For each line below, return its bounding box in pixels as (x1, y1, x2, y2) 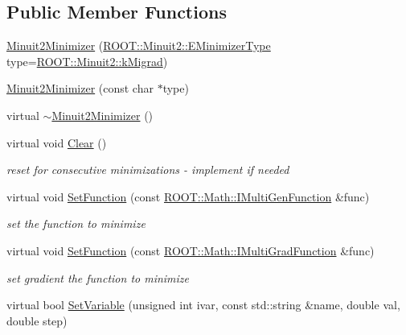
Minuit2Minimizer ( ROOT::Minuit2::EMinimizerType (6, 37, 271, 54)
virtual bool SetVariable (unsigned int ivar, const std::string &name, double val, (6, 296, 400, 313)
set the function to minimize (6, 215, 146, 232)
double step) (6, 312, 68, 329)
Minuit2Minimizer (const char (6, 80, 154, 97)
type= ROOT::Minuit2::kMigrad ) (6, 52, 168, 69)
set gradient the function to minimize (6, 269, 190, 286)
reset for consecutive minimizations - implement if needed (6, 161, 289, 178)
